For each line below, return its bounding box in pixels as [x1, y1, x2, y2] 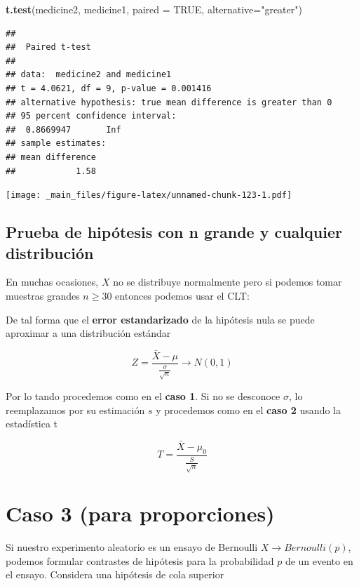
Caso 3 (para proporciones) [6, 499, 275, 528]
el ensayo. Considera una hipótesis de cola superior [6, 567, 224, 582]
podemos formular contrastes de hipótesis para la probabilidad [6, 553, 274, 568]
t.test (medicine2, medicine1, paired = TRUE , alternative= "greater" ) [6, 2, 302, 16]
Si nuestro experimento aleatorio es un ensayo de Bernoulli [6, 540, 258, 554]
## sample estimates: [6, 138, 107, 149]
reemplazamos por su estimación [6, 402, 145, 417]
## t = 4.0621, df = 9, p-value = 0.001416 [6, 83, 212, 93]
